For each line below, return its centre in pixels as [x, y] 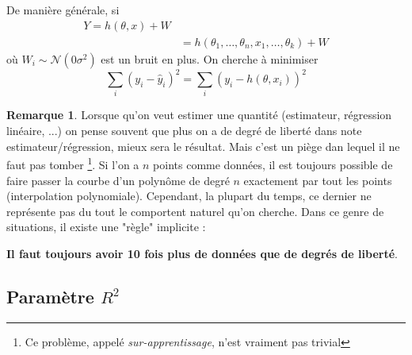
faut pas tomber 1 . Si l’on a [73, 163]
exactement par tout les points [318, 180]
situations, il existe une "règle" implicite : [106, 227]
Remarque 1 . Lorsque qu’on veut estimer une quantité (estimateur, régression [199, 115]
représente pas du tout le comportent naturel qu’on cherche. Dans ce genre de [195, 211]
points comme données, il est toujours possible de [273, 164]
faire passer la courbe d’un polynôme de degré [118, 180]
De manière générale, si [63, 10]
